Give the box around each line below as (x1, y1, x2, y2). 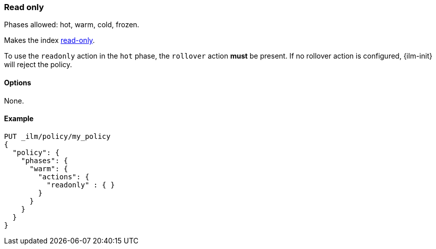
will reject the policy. (4, 60, 72, 69)
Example (4, 114, 34, 123)
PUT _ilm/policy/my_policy (4, 132, 111, 140)
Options (4, 78, 31, 87)
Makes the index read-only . (4, 36, 95, 45)
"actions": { (38, 172, 89, 181)
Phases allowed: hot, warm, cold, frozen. (4, 20, 139, 29)
